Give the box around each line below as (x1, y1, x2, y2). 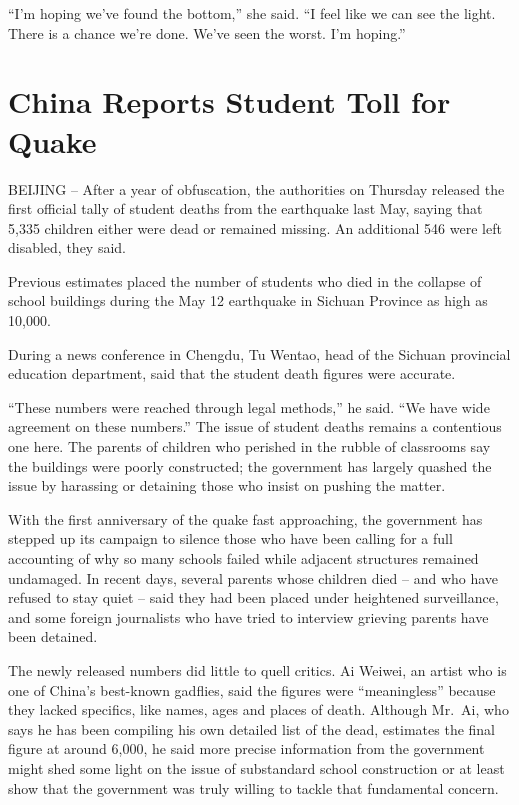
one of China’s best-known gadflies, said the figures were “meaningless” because (8, 679, 496, 700)
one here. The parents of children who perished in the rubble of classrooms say (8, 436, 491, 457)
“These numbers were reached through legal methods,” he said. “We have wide (8, 396, 490, 417)
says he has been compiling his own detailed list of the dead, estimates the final (8, 718, 496, 739)
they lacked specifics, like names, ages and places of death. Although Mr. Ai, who (8, 699, 509, 720)
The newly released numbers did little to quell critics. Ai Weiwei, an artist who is (8, 659, 507, 680)
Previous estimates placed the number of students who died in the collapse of (8, 270, 482, 291)
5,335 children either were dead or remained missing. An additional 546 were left (8, 217, 502, 238)
